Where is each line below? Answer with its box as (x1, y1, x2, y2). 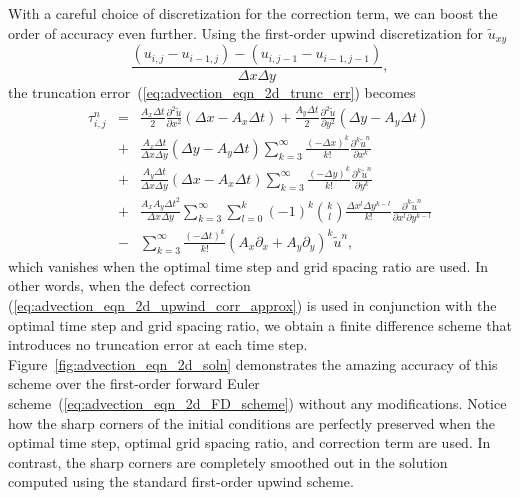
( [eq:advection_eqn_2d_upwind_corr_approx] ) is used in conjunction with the (8, 294, 497, 315)
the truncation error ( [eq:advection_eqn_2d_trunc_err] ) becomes (8, 82, 416, 103)
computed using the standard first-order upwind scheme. (8, 471, 354, 492)
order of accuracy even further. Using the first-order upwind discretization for (8, 22, 484, 43)
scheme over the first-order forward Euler (8, 373, 260, 394)
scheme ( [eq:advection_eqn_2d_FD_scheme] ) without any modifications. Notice (8, 392, 507, 413)
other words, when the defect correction (8, 275, 251, 296)
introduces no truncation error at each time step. (8, 334, 308, 355)
